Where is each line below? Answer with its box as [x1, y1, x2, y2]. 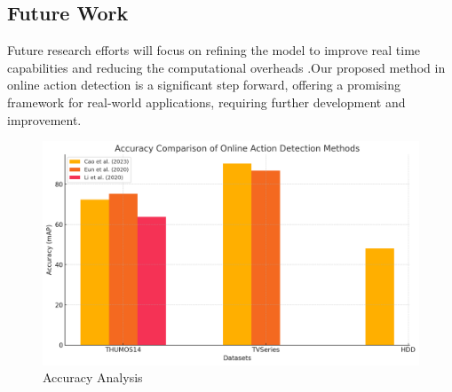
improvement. [7, 110, 82, 129]
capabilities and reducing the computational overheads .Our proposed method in [7, 58, 446, 76]
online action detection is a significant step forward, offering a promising [7, 75, 401, 94]
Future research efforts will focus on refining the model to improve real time [7, 41, 421, 59]
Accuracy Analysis [43, 368, 143, 387]
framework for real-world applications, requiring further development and [7, 92, 406, 111]
